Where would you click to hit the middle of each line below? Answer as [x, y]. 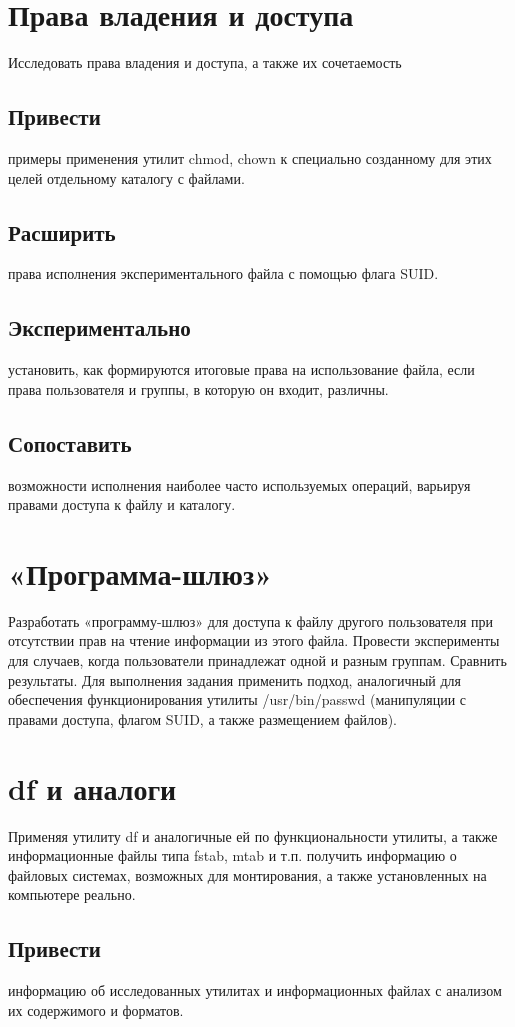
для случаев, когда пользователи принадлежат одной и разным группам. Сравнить [257, 660]
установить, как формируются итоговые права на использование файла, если [241, 369]
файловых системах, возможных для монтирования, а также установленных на [247, 874]
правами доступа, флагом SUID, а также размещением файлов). [202, 718]
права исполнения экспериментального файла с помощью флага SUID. [223, 273]
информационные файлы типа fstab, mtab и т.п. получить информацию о [232, 855]
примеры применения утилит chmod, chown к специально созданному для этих [250, 157]
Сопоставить [70, 442]
